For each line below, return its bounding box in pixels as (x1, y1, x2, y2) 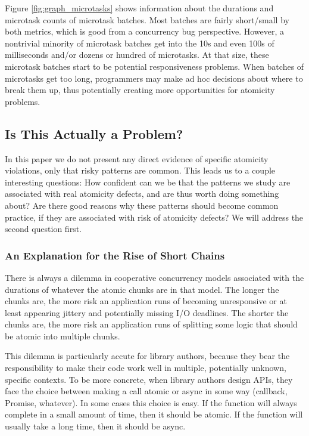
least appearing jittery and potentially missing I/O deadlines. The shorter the (5, 306, 289, 319)
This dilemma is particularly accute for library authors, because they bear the (5, 350, 290, 362)
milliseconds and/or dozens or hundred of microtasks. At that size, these (5, 48, 269, 61)
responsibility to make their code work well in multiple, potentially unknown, (5, 361, 286, 374)
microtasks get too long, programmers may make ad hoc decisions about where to (5, 72, 303, 84)
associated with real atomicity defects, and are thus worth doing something (5, 187, 279, 200)
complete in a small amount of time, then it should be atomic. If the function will (5, 408, 303, 420)
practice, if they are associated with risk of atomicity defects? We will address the (5, 211, 304, 223)
